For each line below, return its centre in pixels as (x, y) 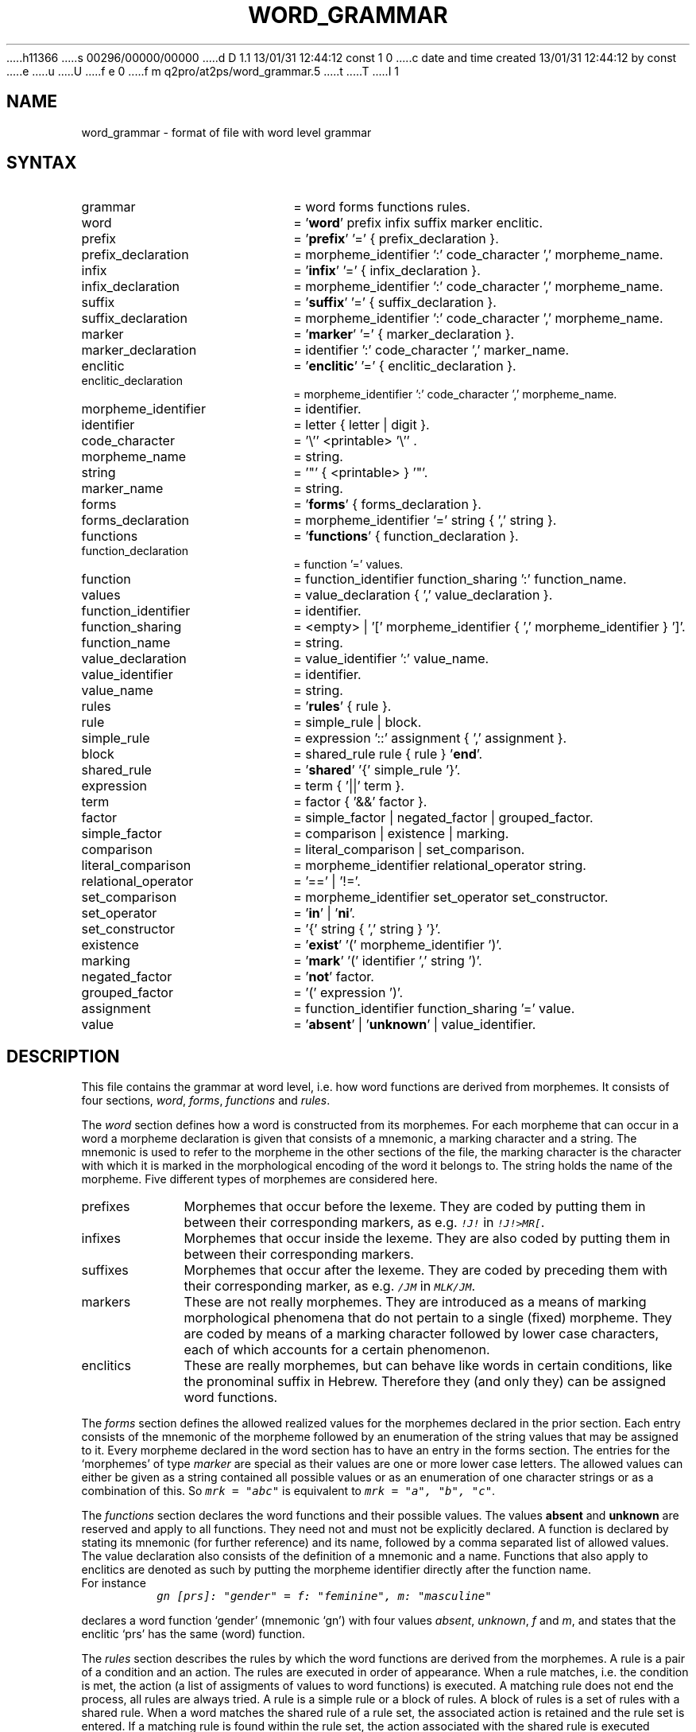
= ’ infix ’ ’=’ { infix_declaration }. (387, 271)
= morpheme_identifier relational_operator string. (440, 866)
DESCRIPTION (63, 1056)
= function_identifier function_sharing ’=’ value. (434, 1009)
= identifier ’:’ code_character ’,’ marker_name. (431, 350)
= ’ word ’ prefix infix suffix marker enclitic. (418, 223)
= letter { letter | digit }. (362, 425)
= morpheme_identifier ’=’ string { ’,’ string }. (425, 520)
